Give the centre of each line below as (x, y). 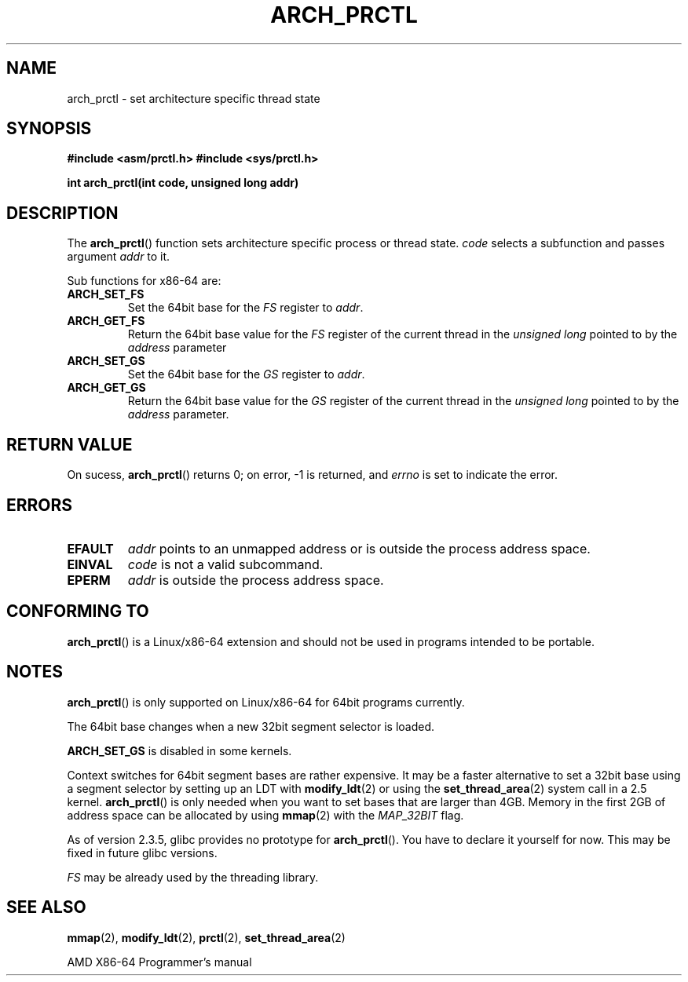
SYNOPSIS (49, 129)
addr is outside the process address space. (256, 580)
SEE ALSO (46, 907)
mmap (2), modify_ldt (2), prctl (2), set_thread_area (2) (206, 937)
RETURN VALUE (70, 444)
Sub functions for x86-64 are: (144, 281)
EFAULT (90, 548)
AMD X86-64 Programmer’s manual (159, 962)
